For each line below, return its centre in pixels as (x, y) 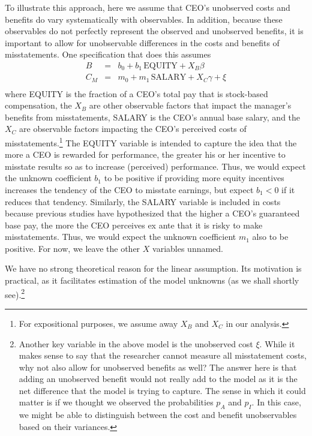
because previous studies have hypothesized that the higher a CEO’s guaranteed (152, 213)
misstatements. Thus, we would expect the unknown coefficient (121, 237)
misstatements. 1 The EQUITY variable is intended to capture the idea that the (151, 142)
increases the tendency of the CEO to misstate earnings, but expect (129, 189)
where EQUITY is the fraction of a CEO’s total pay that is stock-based (136, 93)
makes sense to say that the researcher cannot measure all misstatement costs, (163, 355)
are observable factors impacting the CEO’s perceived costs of (133, 129)
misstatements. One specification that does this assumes (108, 54)
